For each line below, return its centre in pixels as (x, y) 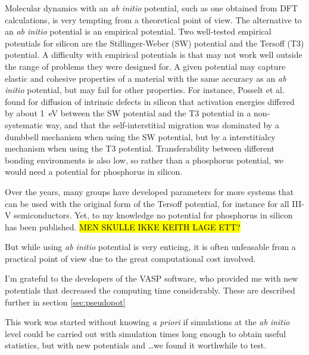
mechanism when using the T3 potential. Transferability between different (140, 148)
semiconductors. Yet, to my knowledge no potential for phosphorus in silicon (153, 215)
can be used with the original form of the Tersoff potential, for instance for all (147, 203)
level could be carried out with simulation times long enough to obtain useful (146, 333)
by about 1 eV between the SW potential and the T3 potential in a (128, 113)
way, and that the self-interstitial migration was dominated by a (162, 124)
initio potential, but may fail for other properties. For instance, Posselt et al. (145, 90)
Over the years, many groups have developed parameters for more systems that (149, 191)
